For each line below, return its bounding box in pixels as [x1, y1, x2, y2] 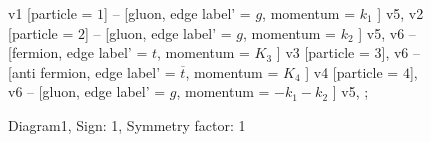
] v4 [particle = [305, 61, 399, 82]
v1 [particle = [8, 3, 93, 23]
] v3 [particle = [276, 42, 370, 63]
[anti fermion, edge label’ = [8, 61, 176, 82]
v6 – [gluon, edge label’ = [8, 81, 166, 102]
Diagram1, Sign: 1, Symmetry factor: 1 [8, 114, 246, 135]
